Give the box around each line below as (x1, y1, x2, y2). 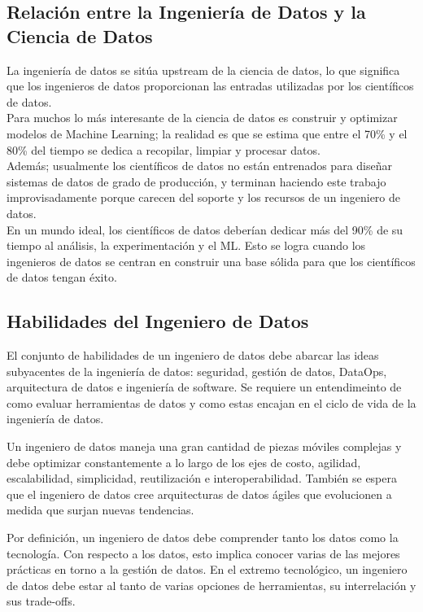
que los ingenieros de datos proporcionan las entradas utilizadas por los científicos (7, 77, 414, 94)
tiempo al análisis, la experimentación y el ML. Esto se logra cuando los (7, 237, 366, 254)
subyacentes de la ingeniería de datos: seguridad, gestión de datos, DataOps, (7, 362, 387, 379)
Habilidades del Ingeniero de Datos (7, 308, 309, 334)
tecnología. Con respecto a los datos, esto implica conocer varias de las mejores (7, 544, 400, 562)
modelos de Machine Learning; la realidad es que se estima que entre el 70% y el (7, 125, 408, 142)
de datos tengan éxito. (7, 269, 117, 286)
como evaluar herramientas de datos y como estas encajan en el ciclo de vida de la (7, 394, 416, 411)
